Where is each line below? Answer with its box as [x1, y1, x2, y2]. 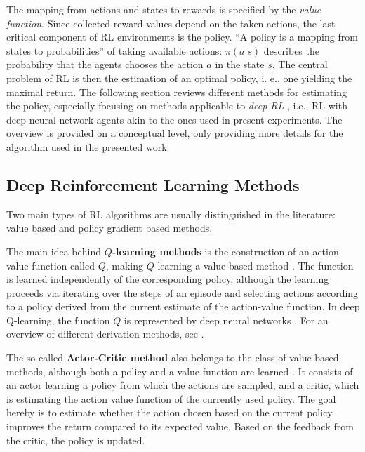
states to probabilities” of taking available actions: [6, 43, 223, 58]
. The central [272, 57, 328, 72]
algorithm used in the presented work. [6, 139, 170, 154]
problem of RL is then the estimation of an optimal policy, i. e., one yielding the [6, 70, 352, 85]
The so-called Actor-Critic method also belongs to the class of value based [6, 350, 339, 365]
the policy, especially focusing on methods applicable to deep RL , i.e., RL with [6, 98, 347, 113]
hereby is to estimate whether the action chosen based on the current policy [6, 405, 333, 420]
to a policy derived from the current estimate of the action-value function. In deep [6, 299, 360, 314]
